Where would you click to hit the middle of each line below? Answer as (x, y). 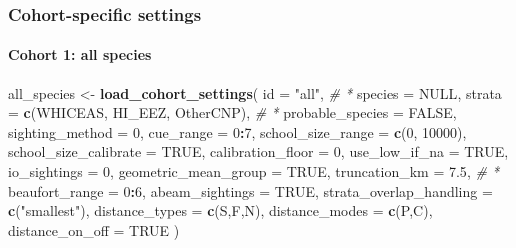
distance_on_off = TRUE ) (94, 229)
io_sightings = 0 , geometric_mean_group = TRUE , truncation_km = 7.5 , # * (254, 171)
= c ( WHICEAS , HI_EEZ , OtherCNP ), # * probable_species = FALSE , (232, 112)
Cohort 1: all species (80, 54)
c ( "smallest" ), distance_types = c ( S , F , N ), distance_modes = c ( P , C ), (220, 210)
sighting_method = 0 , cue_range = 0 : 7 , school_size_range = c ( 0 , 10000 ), (237, 131)
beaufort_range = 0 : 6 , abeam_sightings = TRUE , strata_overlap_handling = (250, 190)
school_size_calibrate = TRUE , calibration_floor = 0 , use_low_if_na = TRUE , (258, 151)
